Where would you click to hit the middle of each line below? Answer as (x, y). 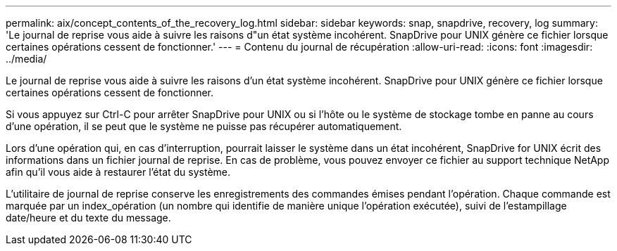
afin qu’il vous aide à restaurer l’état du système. (118, 172)
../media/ (26, 59)
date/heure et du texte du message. (88, 218)
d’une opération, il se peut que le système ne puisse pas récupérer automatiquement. (204, 126)
